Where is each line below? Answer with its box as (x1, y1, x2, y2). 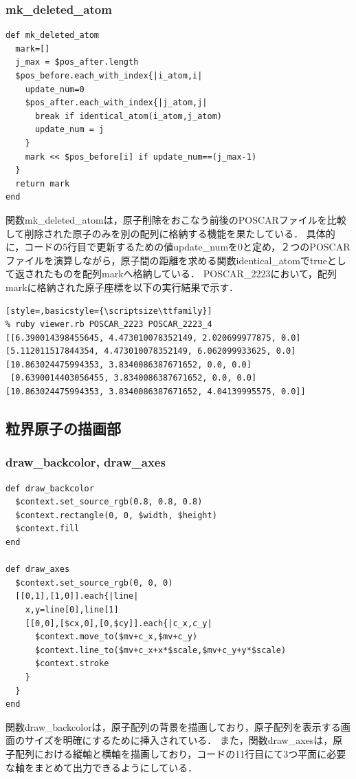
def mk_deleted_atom (5, 30, 100, 41)
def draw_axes (5, 564, 70, 575)
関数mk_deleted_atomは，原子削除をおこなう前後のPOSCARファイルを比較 (5, 212, 346, 226)
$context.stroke (34, 659, 109, 669)
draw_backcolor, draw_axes (5, 453, 166, 471)
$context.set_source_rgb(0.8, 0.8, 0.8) (15, 497, 203, 507)
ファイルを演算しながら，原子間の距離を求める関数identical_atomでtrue (5, 253, 327, 267)
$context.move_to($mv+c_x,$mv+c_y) (34, 632, 198, 642)
